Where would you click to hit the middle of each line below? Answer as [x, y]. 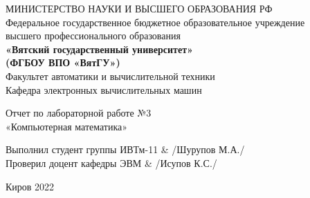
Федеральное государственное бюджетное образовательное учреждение [155, 22]
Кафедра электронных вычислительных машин [104, 89]
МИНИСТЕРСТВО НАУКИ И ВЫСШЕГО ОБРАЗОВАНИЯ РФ [139, 8]
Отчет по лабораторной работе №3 [79, 113]
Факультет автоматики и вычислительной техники [110, 76]
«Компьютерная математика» [67, 126]
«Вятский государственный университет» [99, 49]
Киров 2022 [30, 186]
